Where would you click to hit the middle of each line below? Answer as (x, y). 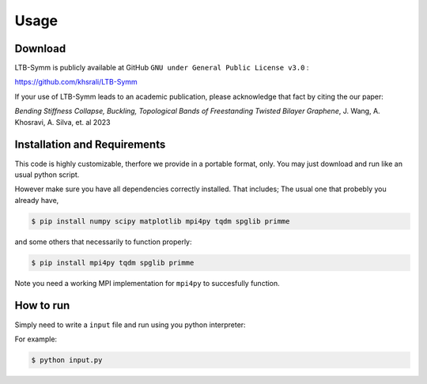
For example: (36, 339)
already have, (37, 200)
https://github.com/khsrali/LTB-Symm (76, 82)
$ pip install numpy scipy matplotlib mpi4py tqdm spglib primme (161, 221)
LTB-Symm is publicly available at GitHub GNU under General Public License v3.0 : (162, 68)
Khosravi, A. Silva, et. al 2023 (62, 122)
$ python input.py (67, 360)
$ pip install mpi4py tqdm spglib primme (113, 262)
